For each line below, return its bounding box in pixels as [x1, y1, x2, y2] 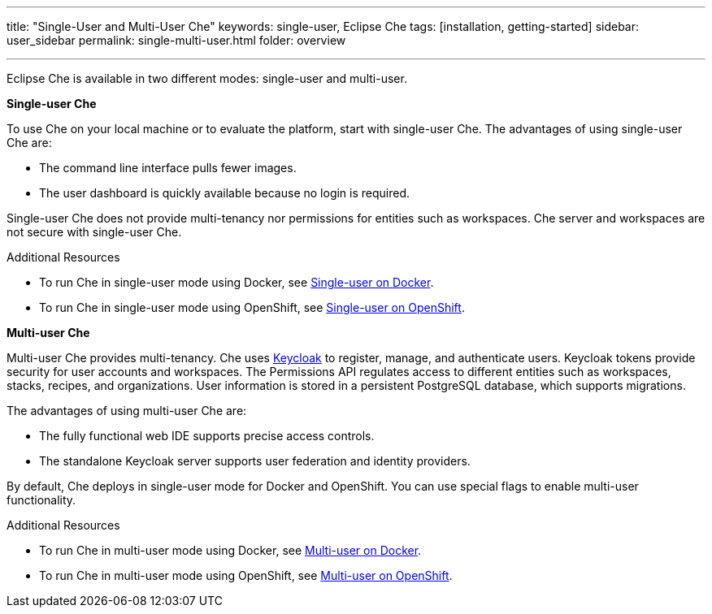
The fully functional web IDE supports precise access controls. [39, 429, 375, 443]
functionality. [7, 493, 76, 507]
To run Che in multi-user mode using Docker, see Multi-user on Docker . [39, 543, 422, 557]
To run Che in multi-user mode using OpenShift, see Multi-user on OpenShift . [39, 569, 453, 582]
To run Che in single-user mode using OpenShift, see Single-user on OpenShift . [39, 301, 465, 314]
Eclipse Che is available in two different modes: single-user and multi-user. [7, 71, 407, 85]
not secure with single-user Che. [7, 225, 182, 239]
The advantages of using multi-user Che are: [7, 404, 247, 417]
